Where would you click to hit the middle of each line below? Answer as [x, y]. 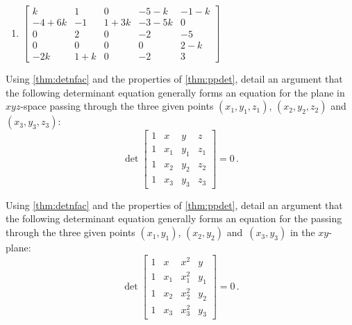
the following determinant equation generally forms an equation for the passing [174, 218]
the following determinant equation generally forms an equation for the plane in [175, 92]
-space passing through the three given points [117, 106]
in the [302, 232]
